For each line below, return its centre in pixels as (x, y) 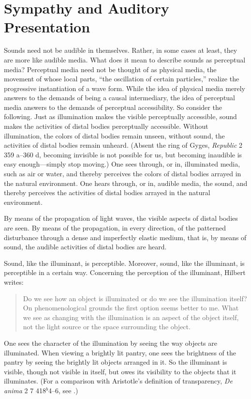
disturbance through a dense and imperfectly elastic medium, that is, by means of (125, 237)
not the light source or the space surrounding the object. (107, 327)
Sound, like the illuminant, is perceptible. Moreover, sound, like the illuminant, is (124, 263)
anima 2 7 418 (25, 390)
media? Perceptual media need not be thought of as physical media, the (110, 69)
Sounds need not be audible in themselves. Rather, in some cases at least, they (121, 50)
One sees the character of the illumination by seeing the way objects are (111, 343)
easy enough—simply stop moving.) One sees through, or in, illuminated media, (122, 164)
